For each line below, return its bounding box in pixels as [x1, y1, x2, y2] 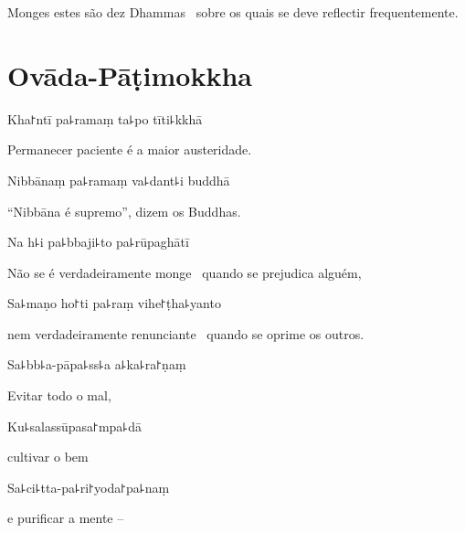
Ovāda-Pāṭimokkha [7, 56, 252, 93]
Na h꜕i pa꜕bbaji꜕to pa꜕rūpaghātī [7, 232, 189, 251]
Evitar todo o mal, [7, 386, 111, 405]
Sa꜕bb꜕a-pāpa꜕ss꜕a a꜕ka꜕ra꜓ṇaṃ [7, 355, 186, 374]
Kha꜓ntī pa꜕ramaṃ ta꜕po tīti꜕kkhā [7, 109, 203, 128]
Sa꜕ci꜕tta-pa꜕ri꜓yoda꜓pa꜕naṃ [7, 477, 170, 496]
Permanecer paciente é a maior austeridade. [7, 140, 252, 159]
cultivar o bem [7, 447, 89, 466]
